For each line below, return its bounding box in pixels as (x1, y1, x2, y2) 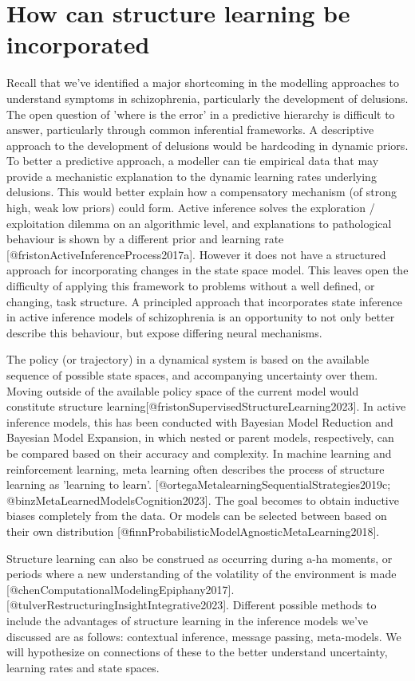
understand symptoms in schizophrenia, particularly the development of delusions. (6, 89, 409, 106)
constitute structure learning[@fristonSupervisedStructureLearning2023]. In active (6, 398, 406, 415)
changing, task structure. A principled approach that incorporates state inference (6, 293, 403, 309)
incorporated (6, 28, 150, 61)
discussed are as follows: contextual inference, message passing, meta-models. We (6, 628, 401, 644)
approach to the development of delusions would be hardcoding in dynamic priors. (6, 136, 409, 153)
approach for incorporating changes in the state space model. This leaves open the (6, 262, 409, 278)
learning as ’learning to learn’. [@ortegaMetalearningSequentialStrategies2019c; (6, 476, 391, 493)
